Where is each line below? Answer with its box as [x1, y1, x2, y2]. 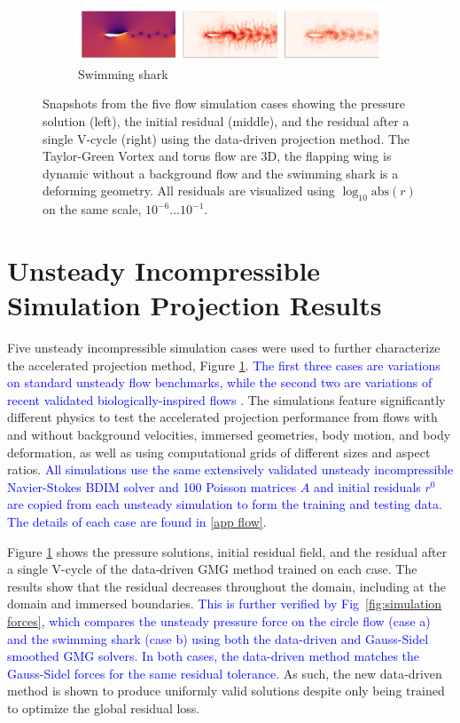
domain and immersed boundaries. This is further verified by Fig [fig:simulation [7, 594, 442, 613]
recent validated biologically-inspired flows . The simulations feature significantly [7, 390, 446, 409]
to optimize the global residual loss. [7, 698, 200, 717]
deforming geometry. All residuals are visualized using [43, 181, 335, 200]
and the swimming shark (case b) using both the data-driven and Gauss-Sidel [7, 629, 429, 648]
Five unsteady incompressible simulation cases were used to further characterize [7, 338, 441, 356]
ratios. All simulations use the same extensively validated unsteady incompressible [7, 460, 454, 479]
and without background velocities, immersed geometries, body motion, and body [7, 425, 451, 443]
